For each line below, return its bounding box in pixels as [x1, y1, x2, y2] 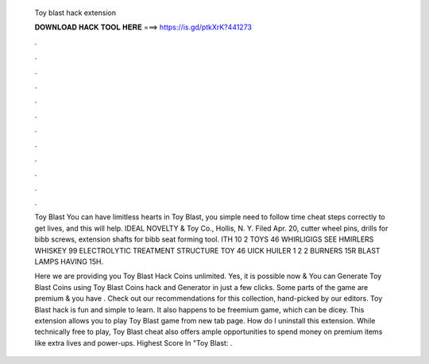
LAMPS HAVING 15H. [34, 257, 103, 266]
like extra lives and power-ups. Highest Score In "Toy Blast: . [34, 338, 233, 347]
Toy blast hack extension [34, 8, 117, 17]
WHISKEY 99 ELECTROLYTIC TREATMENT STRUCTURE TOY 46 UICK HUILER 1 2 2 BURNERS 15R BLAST [34, 246, 381, 255]
